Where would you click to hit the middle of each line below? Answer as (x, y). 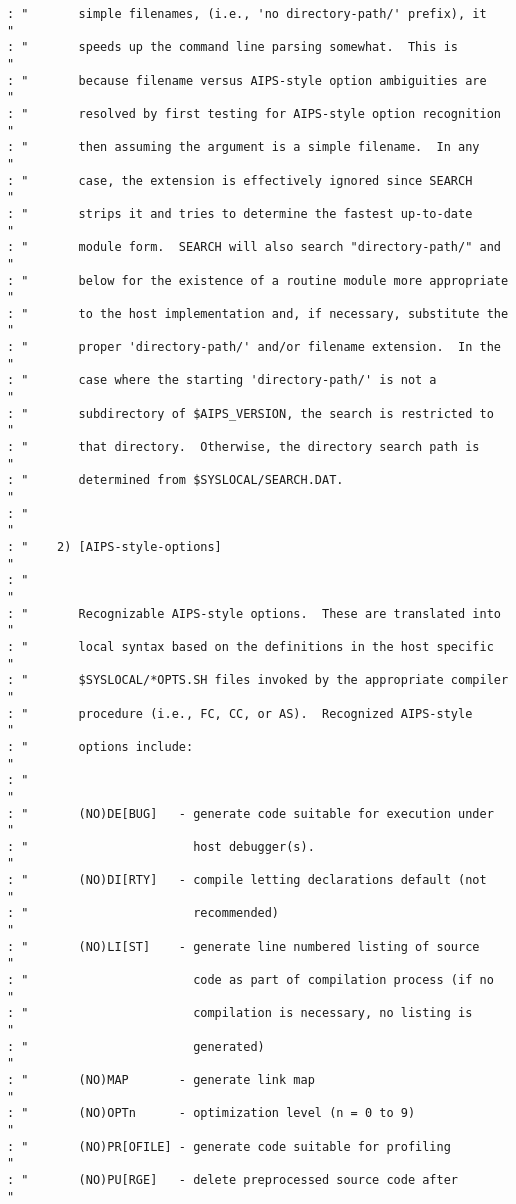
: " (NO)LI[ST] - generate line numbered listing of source (243, 946)
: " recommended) (143, 913)
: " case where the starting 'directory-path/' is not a (222, 380)
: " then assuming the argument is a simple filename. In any (243, 147)
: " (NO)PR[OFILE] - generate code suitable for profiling (229, 1146)
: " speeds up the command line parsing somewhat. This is (233, 47)
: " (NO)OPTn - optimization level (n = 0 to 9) (211, 1113)
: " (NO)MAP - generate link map (161, 1080)
